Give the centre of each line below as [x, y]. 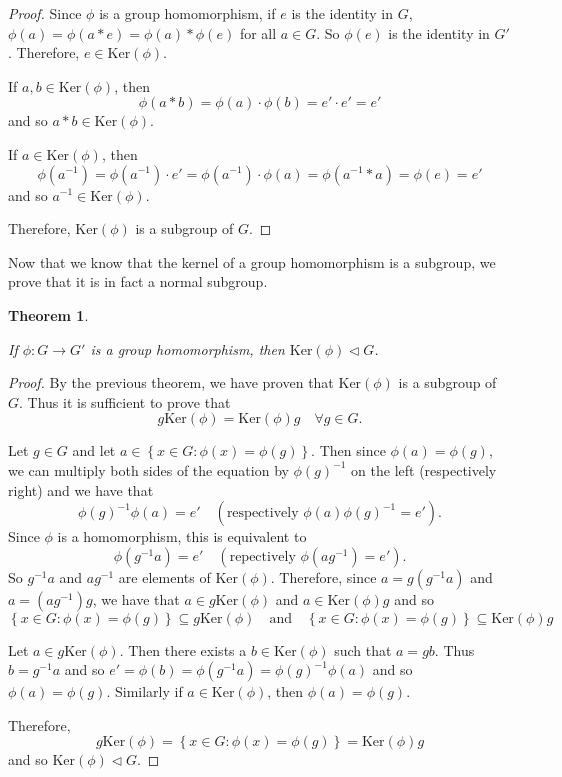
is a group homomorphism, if [187, 13]
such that [363, 649]
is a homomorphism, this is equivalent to [182, 536]
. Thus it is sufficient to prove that [125, 401]
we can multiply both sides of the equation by [148, 469]
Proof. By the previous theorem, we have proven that [171, 382]
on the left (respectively [424, 469]
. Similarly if [144, 691]
